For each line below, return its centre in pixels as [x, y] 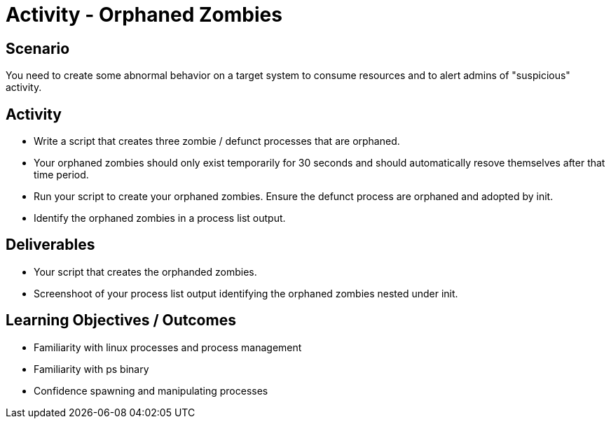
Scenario [38, 48]
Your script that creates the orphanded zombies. [145, 271]
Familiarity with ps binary [91, 369]
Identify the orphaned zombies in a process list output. [160, 218]
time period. [61, 175]
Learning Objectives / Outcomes [121, 320]
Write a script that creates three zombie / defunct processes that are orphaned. [217, 141]
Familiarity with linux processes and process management [168, 347]
